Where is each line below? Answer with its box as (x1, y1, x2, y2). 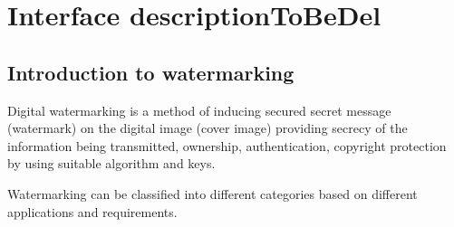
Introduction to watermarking (7, 58, 295, 86)
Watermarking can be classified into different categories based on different (7, 184, 418, 203)
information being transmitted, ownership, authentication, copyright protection (7, 136, 447, 155)
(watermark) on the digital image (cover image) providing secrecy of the (7, 118, 408, 137)
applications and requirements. (7, 202, 178, 221)
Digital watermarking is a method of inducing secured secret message (7, 100, 391, 119)
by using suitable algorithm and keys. (7, 154, 216, 173)
